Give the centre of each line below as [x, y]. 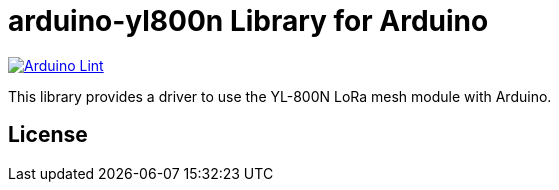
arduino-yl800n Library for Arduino [248, 21]
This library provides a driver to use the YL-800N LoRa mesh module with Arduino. [280, 96]
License [48, 135]
